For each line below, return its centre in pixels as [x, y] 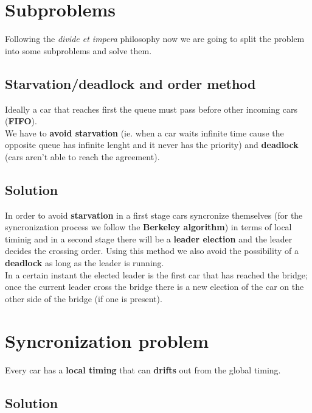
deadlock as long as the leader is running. [85, 263]
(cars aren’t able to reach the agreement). [82, 156]
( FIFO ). [21, 121]
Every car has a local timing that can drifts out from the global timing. [143, 369]
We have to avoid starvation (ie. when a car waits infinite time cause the [144, 132]
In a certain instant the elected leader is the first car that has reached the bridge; [156, 274]
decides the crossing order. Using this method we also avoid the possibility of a [152, 251]
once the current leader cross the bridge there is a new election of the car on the [154, 287]
